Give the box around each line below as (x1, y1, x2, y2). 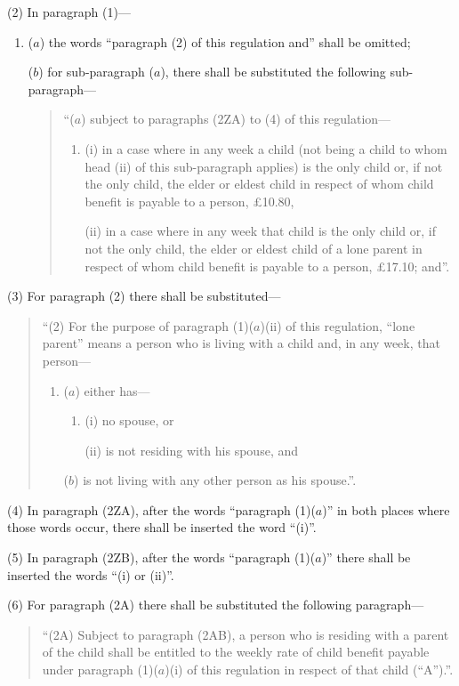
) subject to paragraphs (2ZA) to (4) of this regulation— (81, 109, 391, 128)
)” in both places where (322, 500, 450, 519)
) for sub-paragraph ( (38, 62, 154, 81)
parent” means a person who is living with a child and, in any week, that (42, 334, 440, 352)
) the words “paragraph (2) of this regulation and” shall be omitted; (39, 32, 411, 51)
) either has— (75, 381, 150, 399)
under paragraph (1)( (42, 660, 158, 679)
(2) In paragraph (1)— (7, 3, 131, 20)
